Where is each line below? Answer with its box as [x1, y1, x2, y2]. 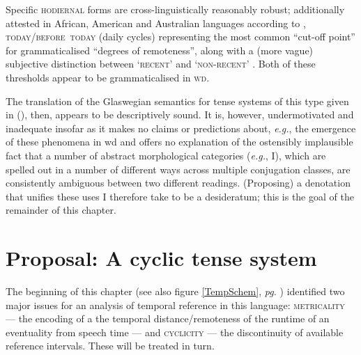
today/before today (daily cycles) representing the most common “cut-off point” [6, 29, 355, 44]
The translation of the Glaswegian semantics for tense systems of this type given [6, 93, 349, 108]
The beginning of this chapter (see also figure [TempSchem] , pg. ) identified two [6, 284, 345, 299]
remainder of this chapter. [6, 203, 116, 217]
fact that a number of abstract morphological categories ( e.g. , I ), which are [6, 148, 326, 162]
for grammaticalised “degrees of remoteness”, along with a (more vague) [6, 42, 314, 57]
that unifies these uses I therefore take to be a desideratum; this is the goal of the [6, 189, 354, 203]
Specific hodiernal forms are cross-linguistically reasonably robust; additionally [6, 2, 345, 16]
